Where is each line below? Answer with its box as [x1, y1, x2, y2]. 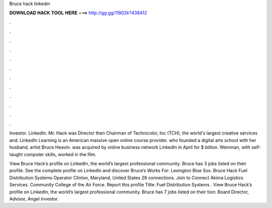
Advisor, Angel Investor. [9, 195, 59, 201]
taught [9, 151, 23, 157]
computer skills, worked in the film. [24, 151, 97, 157]
